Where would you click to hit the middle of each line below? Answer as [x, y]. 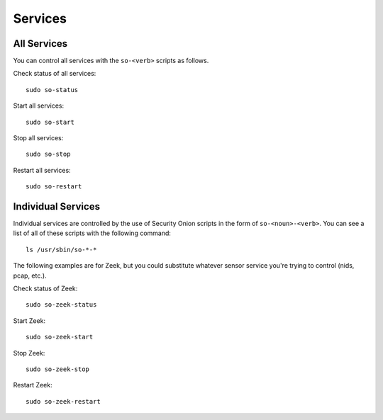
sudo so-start [50, 122]
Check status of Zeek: [45, 289]
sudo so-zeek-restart [63, 401]
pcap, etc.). [30, 276]
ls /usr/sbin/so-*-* [61, 249]
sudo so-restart [54, 187]
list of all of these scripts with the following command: [92, 233]
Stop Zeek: [29, 353]
